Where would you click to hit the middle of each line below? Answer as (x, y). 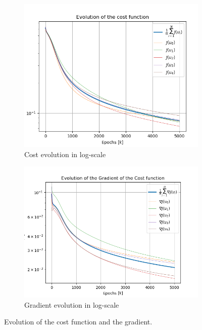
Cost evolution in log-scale (65, 154)
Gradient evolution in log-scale (72, 304)
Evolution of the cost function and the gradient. (78, 322)
